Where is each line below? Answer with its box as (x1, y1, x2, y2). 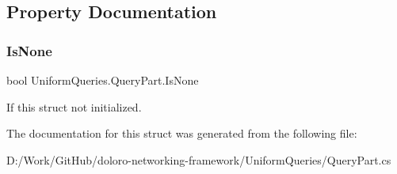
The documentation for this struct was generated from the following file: (6, 125, 357, 142)
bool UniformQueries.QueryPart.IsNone (6, 72, 199, 88)
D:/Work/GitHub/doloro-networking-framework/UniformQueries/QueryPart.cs (6, 151, 391, 168)
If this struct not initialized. (6, 98, 142, 115)
